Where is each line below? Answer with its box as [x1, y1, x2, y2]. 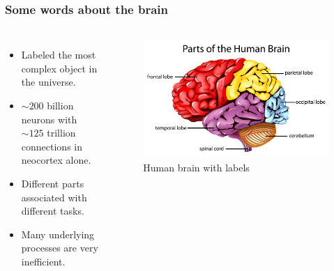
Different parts [21, 176, 84, 190]
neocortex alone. [21, 153, 91, 167]
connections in [21, 139, 82, 153]
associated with [21, 189, 87, 204]
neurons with [21, 111, 77, 126]
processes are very [21, 240, 98, 255]
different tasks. [21, 203, 84, 218]
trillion [47, 125, 76, 140]
